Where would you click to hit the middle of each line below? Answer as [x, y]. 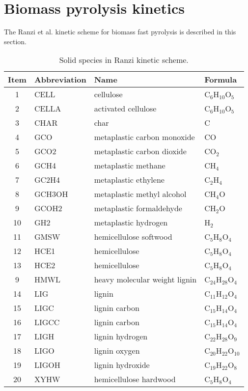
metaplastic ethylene [129, 180]
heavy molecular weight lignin [145, 279]
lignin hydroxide [122, 365]
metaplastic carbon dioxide [140, 151]
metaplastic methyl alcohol [140, 194]
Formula [221, 80]
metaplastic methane [130, 166]
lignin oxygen [117, 351]
